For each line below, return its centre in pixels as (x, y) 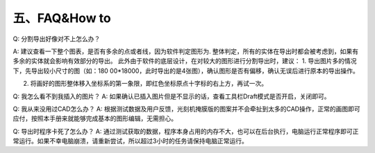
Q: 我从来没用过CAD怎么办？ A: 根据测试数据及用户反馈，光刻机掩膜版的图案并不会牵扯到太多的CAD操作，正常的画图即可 (186, 109)
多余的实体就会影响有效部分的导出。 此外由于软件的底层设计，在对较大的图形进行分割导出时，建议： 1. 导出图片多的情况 (185, 61)
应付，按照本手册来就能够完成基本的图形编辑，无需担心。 (95, 118)
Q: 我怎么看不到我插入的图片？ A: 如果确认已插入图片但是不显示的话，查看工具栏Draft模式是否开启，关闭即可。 (172, 96)
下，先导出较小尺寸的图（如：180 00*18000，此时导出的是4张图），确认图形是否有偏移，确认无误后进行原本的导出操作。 (186, 71)
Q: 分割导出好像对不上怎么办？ (57, 39)
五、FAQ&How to (62, 18)
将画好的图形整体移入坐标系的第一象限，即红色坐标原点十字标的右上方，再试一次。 (149, 84)
